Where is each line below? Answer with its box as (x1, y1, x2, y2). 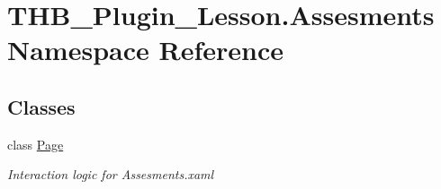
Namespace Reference (7, 31, 283, 68)
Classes (7, 92, 76, 120)
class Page (7, 134, 64, 153)
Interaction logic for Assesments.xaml (7, 165, 214, 184)
